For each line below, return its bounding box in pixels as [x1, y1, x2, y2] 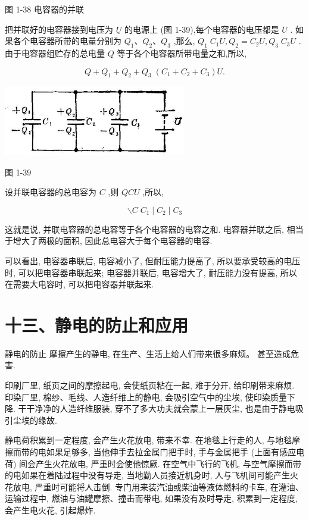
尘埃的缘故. [13, 414, 57, 426]
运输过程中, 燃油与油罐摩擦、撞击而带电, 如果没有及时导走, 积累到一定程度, [5, 492, 298, 505]
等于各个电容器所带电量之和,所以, [117, 46, 247, 59]
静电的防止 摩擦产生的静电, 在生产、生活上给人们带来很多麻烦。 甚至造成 [5, 347, 291, 359]
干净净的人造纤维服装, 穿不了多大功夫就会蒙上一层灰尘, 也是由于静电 [26, 402, 295, 415]
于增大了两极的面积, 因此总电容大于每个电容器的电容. [5, 234, 213, 247]
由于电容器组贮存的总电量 [5, 46, 105, 59]
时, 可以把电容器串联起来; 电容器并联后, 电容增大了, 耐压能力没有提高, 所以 [5, 266, 297, 278]
